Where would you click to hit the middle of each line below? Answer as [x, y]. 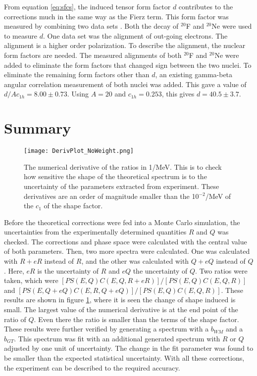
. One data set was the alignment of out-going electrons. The [135, 35]
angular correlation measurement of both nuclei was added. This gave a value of [125, 84]
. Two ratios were [221, 270]
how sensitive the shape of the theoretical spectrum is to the [115, 176]
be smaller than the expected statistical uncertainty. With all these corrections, [124, 358]
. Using [78, 94]
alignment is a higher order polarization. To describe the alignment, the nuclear [125, 45]
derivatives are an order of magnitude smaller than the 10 [111, 196]
